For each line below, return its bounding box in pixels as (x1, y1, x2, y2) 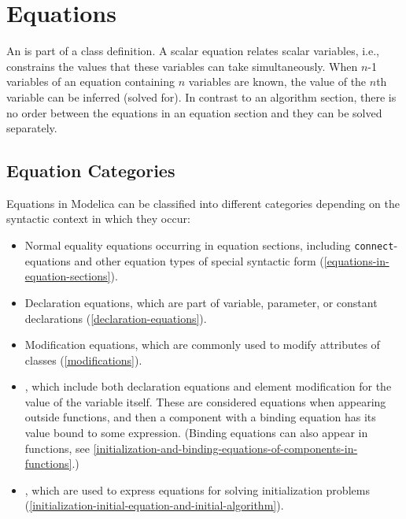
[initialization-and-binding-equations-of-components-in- (93, 439, 358, 456)
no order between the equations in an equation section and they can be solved (6, 104, 382, 120)
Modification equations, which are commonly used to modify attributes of (24, 336, 380, 353)
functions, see (24, 439, 90, 456)
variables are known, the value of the (188, 73, 367, 90)
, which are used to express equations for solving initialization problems (24, 481, 370, 498)
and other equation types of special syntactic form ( (74, 252, 324, 269)
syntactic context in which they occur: (6, 210, 190, 227)
